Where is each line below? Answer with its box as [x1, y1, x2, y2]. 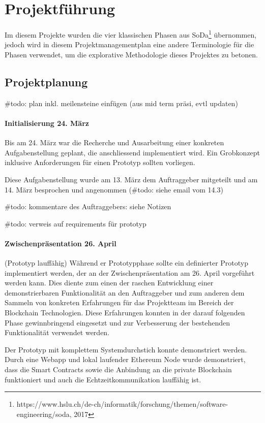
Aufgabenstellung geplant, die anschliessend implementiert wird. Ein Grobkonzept [5, 147, 260, 157]
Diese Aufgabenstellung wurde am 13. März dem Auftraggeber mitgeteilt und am [5, 174, 258, 184]
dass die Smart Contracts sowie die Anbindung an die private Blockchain [5, 364, 232, 375]
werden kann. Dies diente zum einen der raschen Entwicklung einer [5, 277, 214, 288]
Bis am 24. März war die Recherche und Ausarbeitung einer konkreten [5, 137, 224, 148]
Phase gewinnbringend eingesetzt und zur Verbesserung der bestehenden [5, 317, 230, 328]
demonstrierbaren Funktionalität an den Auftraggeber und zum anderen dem [5, 287, 245, 298]
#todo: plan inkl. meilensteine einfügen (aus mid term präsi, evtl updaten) [5, 97, 238, 108]
